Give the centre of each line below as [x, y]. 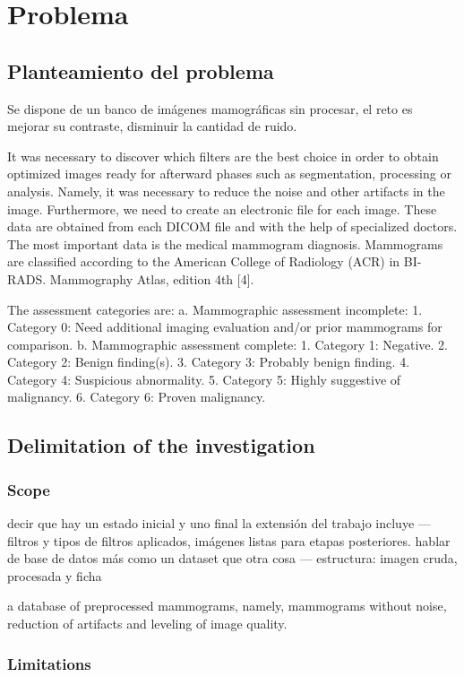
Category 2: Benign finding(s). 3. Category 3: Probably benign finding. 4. [209, 362]
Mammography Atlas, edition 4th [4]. [152, 278]
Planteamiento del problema [141, 70]
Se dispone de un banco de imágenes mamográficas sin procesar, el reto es [210, 108]
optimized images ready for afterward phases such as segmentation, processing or [229, 174]
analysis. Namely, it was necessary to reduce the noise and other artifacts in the [226, 191]
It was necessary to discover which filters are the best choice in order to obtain [223, 156]
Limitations [49, 663]
